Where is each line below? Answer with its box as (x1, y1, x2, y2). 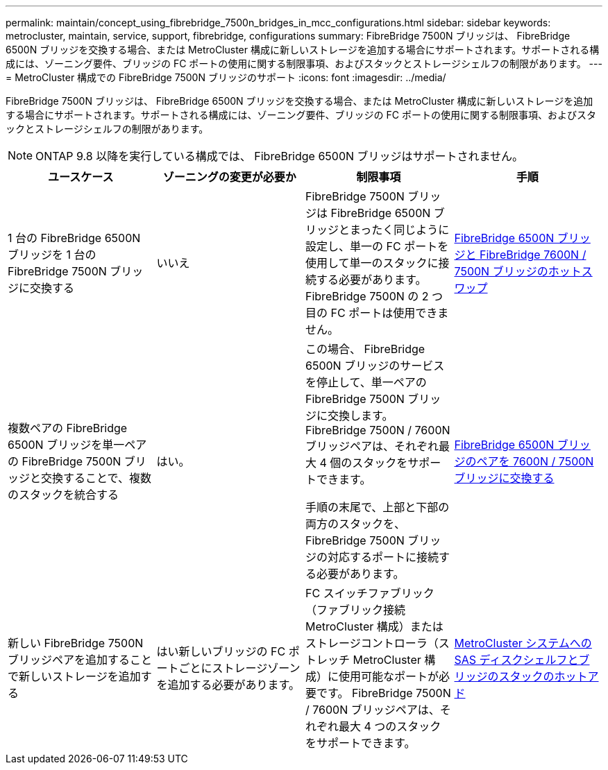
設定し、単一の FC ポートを (305, 239, 449, 253)
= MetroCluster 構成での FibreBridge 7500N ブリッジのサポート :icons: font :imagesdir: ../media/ (6, 71, 446, 83)
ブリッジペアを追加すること (8, 653, 153, 667)
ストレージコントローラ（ (305, 636, 439, 650)
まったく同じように (350, 223, 450, 237)
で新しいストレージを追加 (8, 669, 141, 683)
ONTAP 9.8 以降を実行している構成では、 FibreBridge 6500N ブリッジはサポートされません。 (35, 149, 524, 163)
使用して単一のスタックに (305, 256, 439, 270)
